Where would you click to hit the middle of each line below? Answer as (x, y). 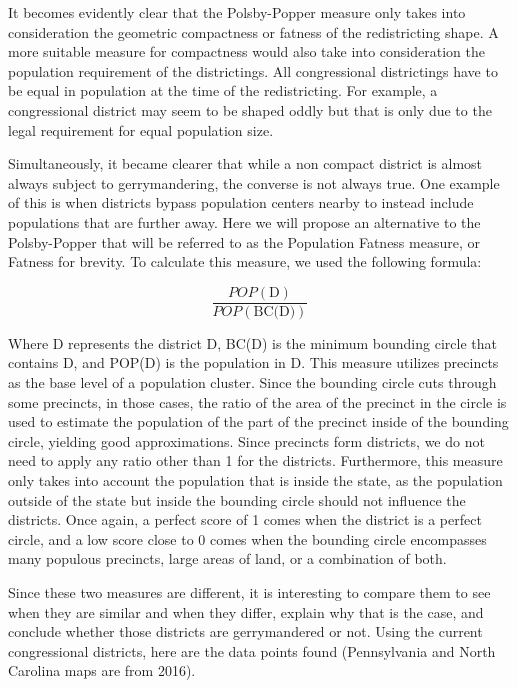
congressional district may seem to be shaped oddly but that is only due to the (250, 109)
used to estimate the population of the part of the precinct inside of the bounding (258, 421)
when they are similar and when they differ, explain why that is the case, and (246, 611)
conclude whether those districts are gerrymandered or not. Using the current (245, 631)
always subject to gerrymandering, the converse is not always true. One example (254, 182)
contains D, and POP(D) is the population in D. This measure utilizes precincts (253, 362)
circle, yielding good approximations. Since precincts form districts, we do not (246, 440)
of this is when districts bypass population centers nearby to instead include (241, 202)
